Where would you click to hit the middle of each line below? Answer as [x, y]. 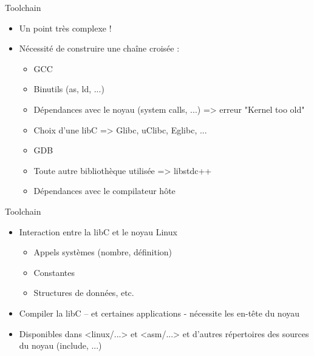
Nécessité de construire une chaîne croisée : [99, 48]
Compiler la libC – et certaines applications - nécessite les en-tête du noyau [159, 313]
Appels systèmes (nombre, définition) [103, 252]
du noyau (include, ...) [60, 345]
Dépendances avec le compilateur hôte [104, 191]
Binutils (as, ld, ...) [69, 89]
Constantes [54, 272]
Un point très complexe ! [65, 28]
